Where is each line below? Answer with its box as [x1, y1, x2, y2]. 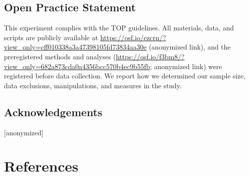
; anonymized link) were [150, 61, 222, 71]
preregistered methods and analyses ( [4, 51, 116, 61]
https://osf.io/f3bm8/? [116, 51, 185, 61]
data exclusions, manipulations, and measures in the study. [4, 80, 182, 90]
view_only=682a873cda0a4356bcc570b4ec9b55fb [4, 61, 150, 71]
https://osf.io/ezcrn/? [100, 32, 166, 42]
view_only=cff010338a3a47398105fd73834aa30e [4, 42, 147, 52]
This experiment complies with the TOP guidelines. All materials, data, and [4, 23, 234, 33]
